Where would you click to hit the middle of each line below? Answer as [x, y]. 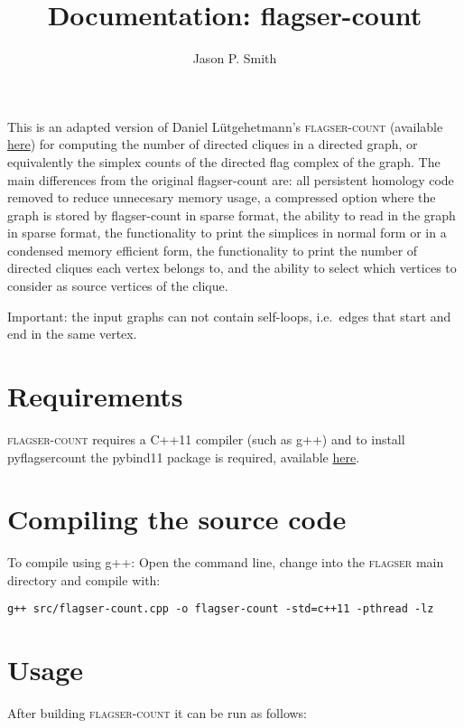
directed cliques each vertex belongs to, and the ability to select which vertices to [232, 268]
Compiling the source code [177, 519]
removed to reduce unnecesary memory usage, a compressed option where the [222, 197]
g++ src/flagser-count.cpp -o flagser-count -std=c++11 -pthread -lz [221, 609]
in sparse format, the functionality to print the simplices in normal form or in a [227, 233]
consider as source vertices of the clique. [118, 286]
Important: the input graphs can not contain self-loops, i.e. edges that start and [229, 316]
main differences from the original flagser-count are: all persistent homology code [231, 179]
